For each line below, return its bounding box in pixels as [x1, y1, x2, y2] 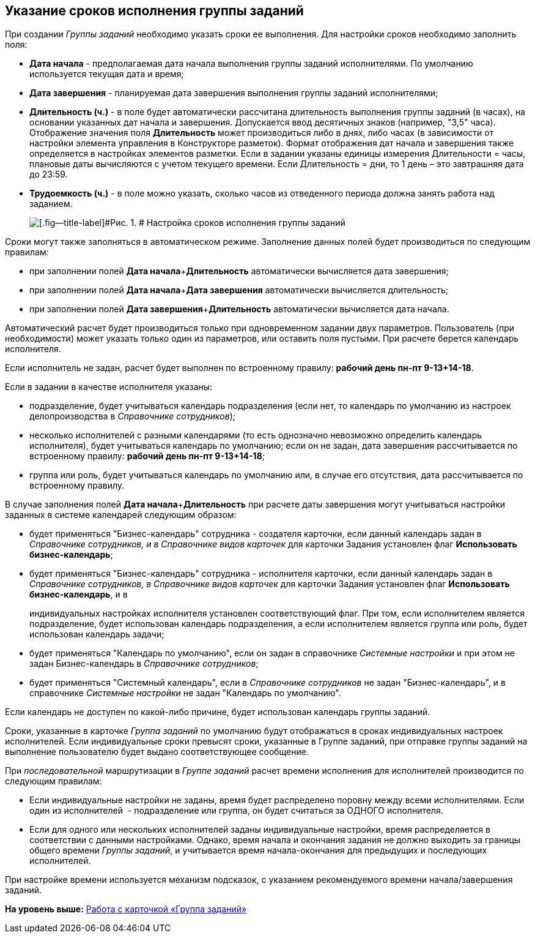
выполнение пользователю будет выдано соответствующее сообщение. [5, 746, 309, 757]
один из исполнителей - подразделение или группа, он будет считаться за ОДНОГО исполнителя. [29, 805, 443, 816]
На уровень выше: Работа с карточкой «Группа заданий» [5, 904, 247, 915]
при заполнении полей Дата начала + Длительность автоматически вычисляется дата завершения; [29, 266, 449, 277]
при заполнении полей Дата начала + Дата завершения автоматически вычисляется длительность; [29, 285, 449, 296]
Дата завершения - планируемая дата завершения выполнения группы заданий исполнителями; [29, 88, 438, 99]
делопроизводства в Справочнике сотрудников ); [29, 411, 235, 422]
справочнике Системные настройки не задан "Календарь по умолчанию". [29, 688, 341, 699]
